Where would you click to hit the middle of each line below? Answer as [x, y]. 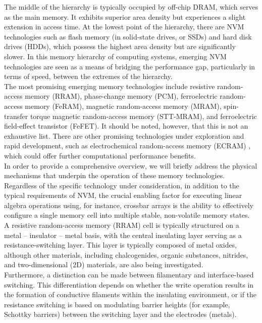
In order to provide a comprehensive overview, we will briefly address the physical [131, 165]
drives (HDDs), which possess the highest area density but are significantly [120, 46]
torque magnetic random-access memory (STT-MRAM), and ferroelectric [143, 116]
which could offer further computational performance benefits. [100, 155]
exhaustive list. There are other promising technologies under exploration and [124, 135]
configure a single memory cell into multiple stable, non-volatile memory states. [127, 215]
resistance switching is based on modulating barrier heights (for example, [117, 304]
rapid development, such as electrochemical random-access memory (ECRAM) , [127, 146]
